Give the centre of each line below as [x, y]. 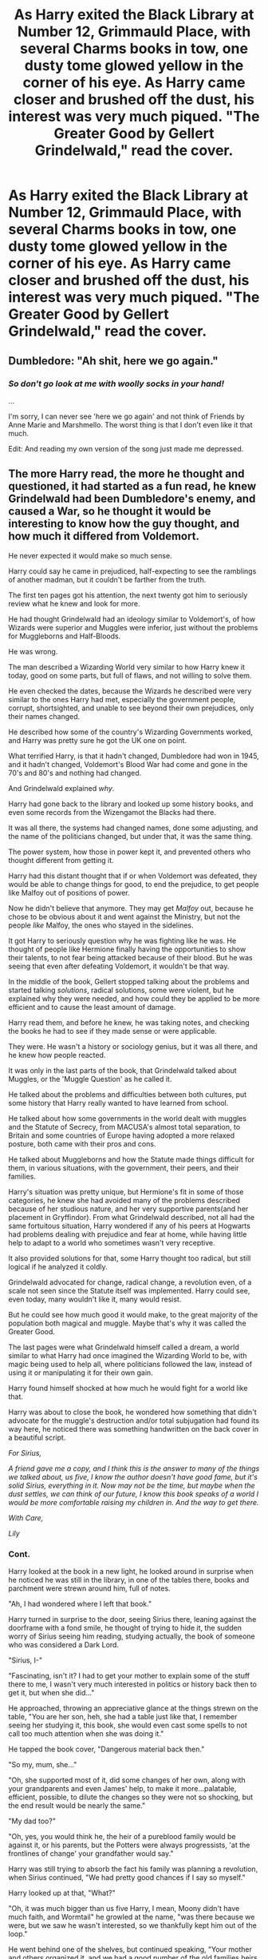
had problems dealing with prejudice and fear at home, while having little [128, 1234]
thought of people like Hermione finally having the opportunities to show [127, 949]
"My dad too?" [32, 1821]
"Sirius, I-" [26, 1660]
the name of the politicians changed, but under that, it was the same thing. [130, 836]
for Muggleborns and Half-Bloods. [65, 636]
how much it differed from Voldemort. [104, 536]
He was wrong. [33, 651]
